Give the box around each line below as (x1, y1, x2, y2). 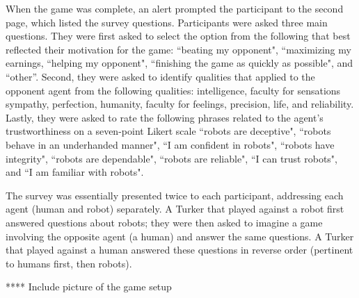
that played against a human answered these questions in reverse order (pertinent (6, 242, 353, 257)
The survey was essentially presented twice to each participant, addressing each (6, 188, 344, 202)
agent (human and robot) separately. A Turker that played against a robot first (6, 201, 344, 216)
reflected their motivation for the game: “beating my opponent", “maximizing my (6, 42, 351, 56)
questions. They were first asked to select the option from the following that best (6, 28, 351, 43)
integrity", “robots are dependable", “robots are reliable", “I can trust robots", (6, 151, 337, 165)
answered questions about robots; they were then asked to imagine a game (6, 215, 323, 229)
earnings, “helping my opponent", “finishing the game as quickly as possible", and (6, 56, 353, 70)
